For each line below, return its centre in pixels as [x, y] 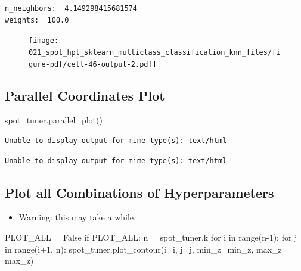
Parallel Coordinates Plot [85, 95]
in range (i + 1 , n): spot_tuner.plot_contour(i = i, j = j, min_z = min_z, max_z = [148, 249]
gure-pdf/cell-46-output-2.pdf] [93, 64]
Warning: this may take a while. [77, 217]
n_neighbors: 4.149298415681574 [71, 8]
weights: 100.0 [37, 20]
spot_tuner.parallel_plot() [54, 120]
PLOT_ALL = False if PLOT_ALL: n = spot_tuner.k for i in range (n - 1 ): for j [151, 237]
